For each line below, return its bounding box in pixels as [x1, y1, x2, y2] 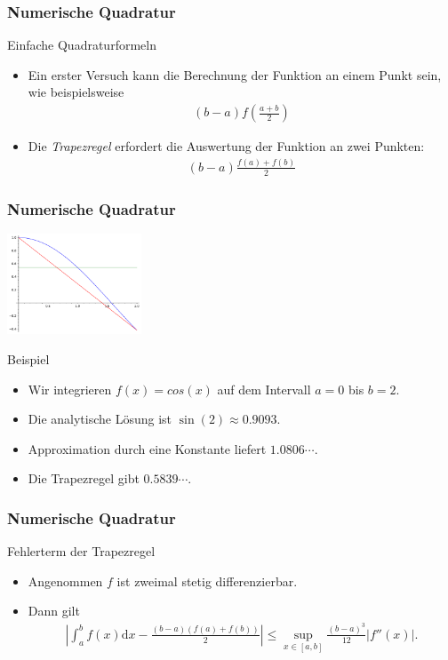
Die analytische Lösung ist [28, 410, 172, 428]
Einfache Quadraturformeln [7, 36, 156, 54]
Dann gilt [28, 601, 80, 620]
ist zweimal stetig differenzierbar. [116, 571, 298, 590]
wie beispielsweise [28, 83, 124, 101]
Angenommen [28, 571, 103, 590]
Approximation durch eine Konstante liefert [28, 439, 267, 457]
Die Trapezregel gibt [28, 469, 140, 488]
